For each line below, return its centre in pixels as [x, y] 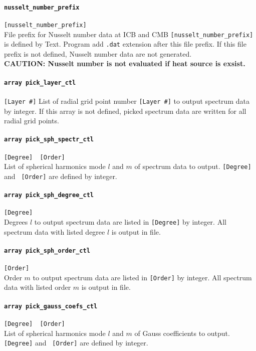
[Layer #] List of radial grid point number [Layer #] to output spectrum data [127, 101]
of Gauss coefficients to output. [182, 333]
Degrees [16, 222]
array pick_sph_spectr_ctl [49, 140]
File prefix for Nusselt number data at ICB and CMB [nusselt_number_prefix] [129, 34]
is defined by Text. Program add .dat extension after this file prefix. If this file [125, 44]
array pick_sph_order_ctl [47, 250]
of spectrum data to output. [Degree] [193, 166]
